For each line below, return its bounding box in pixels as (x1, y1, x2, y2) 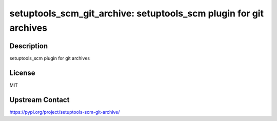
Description (9, 42, 48, 50)
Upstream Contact (9, 95, 70, 104)
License (9, 68, 35, 77)
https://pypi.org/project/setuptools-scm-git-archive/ (9, 109, 120, 115)
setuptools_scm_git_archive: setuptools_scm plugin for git (9, 8, 264, 19)
